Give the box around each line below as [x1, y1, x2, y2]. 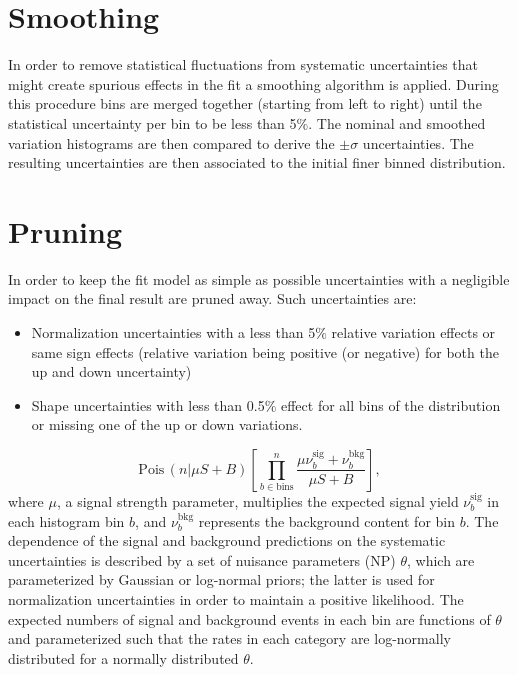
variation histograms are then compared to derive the [8, 132, 335, 153]
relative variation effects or [331, 322, 496, 342]
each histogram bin [8, 510, 125, 531]
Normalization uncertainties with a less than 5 [31, 322, 316, 342]
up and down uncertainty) [31, 361, 192, 382]
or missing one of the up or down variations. [31, 414, 303, 435]
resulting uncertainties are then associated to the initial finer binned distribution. [8, 152, 506, 173]
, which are [406, 549, 475, 570]
